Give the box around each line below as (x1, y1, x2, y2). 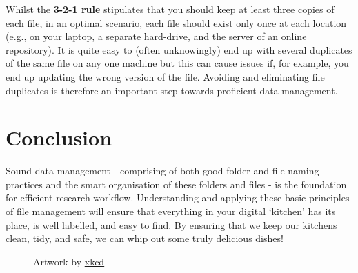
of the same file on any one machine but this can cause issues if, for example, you (6, 56, 349, 70)
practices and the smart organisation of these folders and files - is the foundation (6, 176, 347, 191)
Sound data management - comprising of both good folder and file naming (6, 163, 319, 178)
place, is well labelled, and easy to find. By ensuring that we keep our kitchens (6, 217, 337, 232)
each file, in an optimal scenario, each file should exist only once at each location (6, 15, 347, 30)
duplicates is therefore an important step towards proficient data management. (6, 83, 338, 97)
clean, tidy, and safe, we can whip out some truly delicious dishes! (6, 231, 284, 245)
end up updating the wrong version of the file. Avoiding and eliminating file (6, 69, 325, 83)
